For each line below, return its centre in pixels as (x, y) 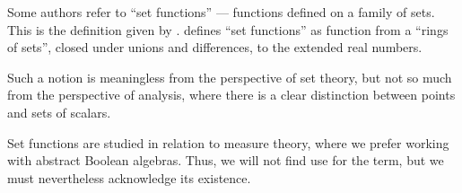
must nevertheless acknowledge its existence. (129, 177)
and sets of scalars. (59, 112)
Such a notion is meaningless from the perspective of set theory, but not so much (230, 77)
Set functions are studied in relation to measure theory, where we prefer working (228, 142)
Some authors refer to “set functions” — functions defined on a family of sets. (221, 12)
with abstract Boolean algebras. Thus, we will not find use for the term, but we (226, 160)
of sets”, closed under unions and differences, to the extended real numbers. (215, 47)
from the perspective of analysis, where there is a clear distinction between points (231, 95)
